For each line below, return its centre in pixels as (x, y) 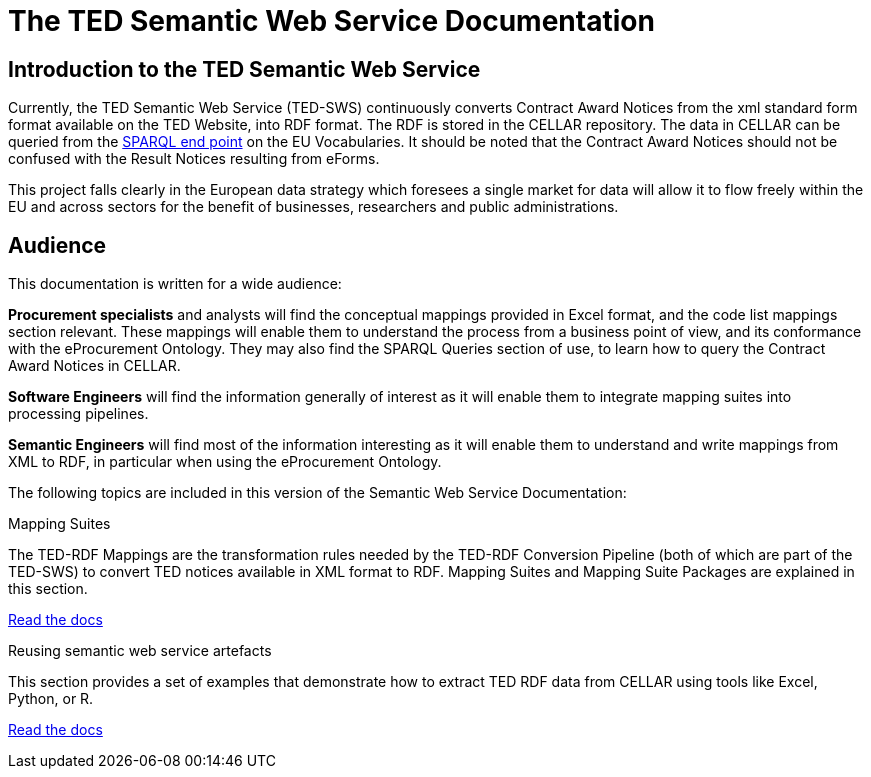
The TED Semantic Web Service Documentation (331, 21)
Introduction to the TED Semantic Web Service (244, 69)
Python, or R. (51, 699)
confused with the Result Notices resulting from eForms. (194, 159)
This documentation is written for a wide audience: (175, 284)
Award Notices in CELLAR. (94, 366)
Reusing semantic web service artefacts (140, 651)
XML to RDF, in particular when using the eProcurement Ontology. (225, 462)
